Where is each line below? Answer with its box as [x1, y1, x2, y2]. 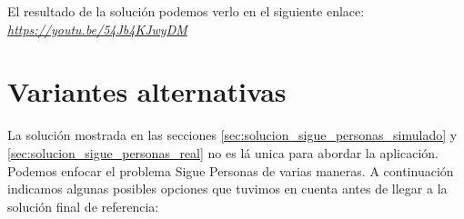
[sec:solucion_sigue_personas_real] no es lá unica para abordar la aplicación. [7, 143, 439, 162]
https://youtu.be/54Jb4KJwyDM [7, 19, 187, 38]
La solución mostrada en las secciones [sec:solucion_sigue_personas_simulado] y [7, 125, 458, 144]
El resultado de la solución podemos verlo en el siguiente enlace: [7, 2, 365, 20]
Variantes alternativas [7, 73, 287, 110]
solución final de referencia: [7, 196, 159, 215]
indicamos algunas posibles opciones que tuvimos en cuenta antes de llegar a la [7, 179, 448, 198]
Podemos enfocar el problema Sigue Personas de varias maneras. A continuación [7, 161, 454, 180]
